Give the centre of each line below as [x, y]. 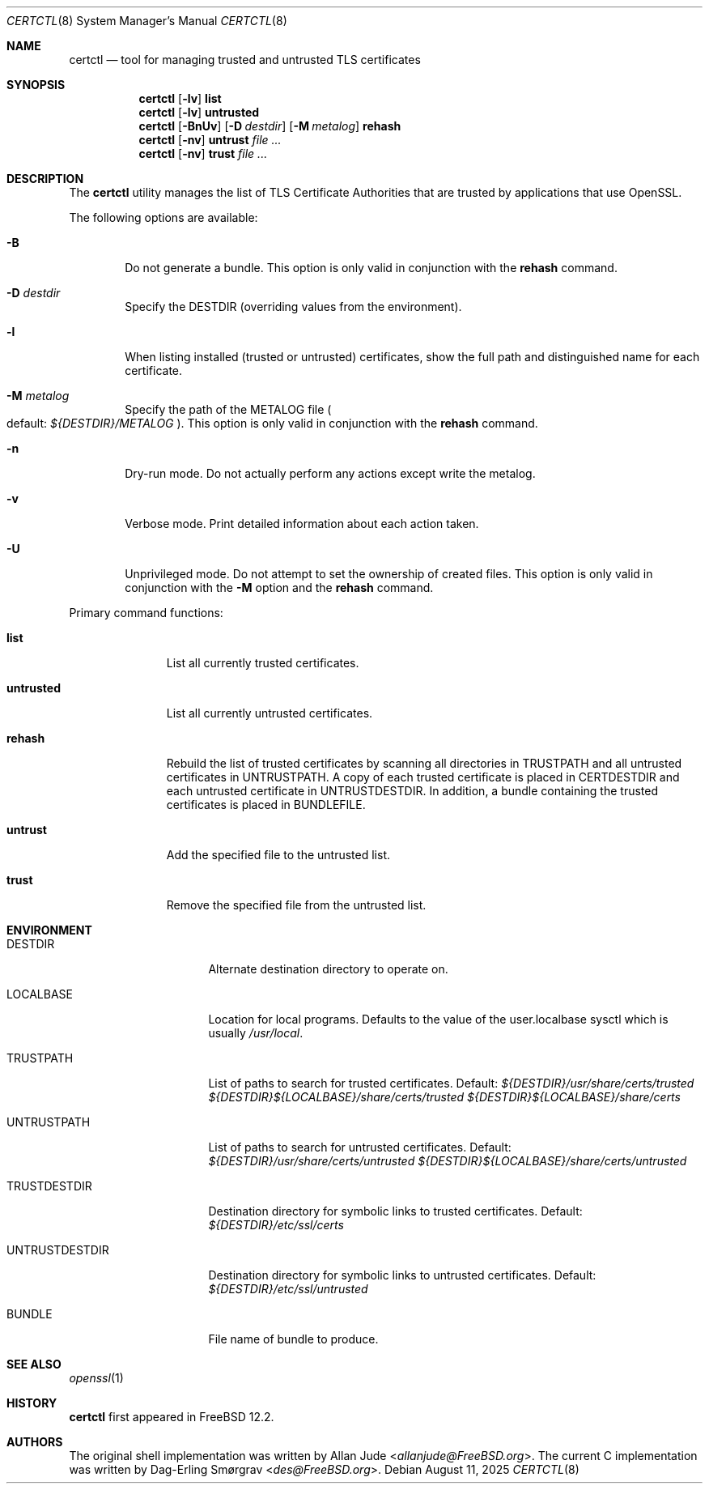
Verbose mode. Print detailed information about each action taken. [302, 524]
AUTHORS [35, 1442]
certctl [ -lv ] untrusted [199, 112]
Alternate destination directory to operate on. [328, 969]
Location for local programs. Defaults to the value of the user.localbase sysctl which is [438, 1019]
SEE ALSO [34, 1364]
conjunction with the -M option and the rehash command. [279, 587]
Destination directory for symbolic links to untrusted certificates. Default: [402, 1275]
